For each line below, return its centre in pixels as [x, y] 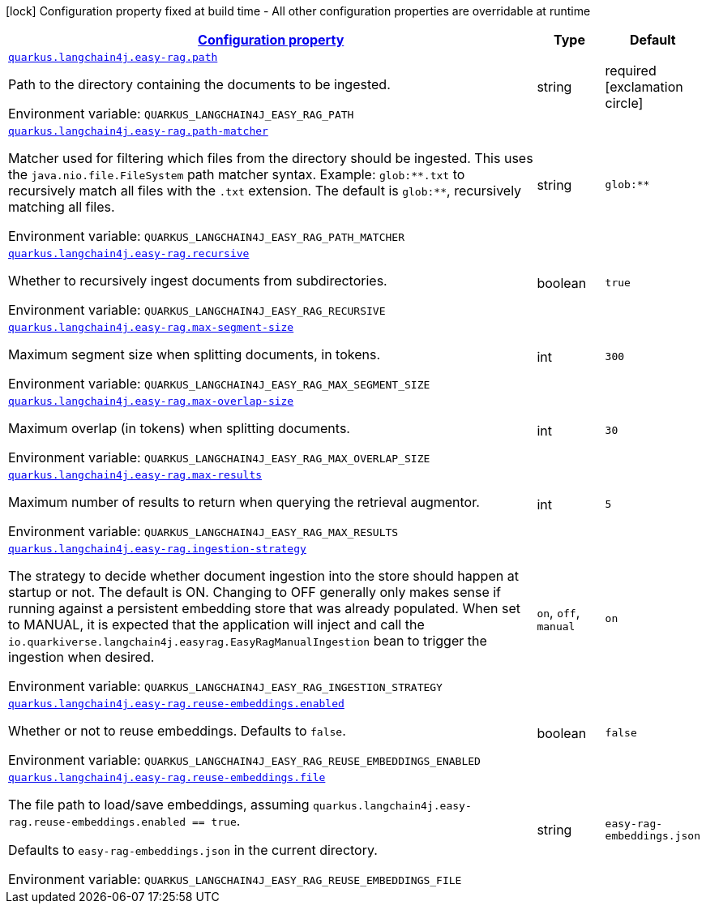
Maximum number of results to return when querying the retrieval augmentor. [244, 502]
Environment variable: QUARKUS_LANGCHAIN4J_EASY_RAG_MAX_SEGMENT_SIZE [219, 384]
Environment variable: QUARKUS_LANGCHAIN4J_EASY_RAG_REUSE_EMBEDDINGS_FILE [235, 879]
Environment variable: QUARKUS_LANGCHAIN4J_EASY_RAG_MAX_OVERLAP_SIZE [219, 457]
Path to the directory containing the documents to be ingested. [199, 84]
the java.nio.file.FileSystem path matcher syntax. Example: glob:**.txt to [237, 174]
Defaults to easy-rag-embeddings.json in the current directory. [193, 850]
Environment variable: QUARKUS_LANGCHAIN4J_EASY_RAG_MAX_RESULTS [203, 531]
